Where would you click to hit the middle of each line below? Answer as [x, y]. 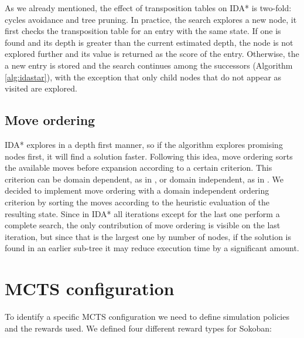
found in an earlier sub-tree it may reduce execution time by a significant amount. [152, 248]
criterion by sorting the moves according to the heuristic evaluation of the [137, 202]
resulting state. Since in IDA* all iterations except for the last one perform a [142, 213]
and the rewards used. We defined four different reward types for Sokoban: [138, 328]
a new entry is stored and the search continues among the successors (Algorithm [149, 65]
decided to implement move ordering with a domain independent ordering [137, 190]
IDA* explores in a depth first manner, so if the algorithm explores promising [144, 144]
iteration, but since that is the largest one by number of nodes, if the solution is [148, 236]
